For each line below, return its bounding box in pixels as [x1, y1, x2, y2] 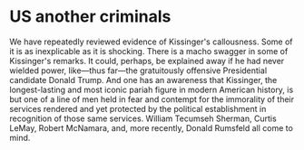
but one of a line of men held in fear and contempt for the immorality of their [9, 93, 295, 105]
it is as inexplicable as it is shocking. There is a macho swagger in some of [9, 45, 289, 56]
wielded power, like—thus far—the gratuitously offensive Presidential [9, 65, 268, 76]
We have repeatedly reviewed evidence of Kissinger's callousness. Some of [9, 36, 293, 47]
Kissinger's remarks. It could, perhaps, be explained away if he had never [9, 55, 285, 66]
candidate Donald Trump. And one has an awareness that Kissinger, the [9, 74, 278, 85]
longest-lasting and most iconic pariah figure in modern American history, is [9, 84, 294, 95]
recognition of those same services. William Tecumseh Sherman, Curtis [9, 113, 277, 124]
